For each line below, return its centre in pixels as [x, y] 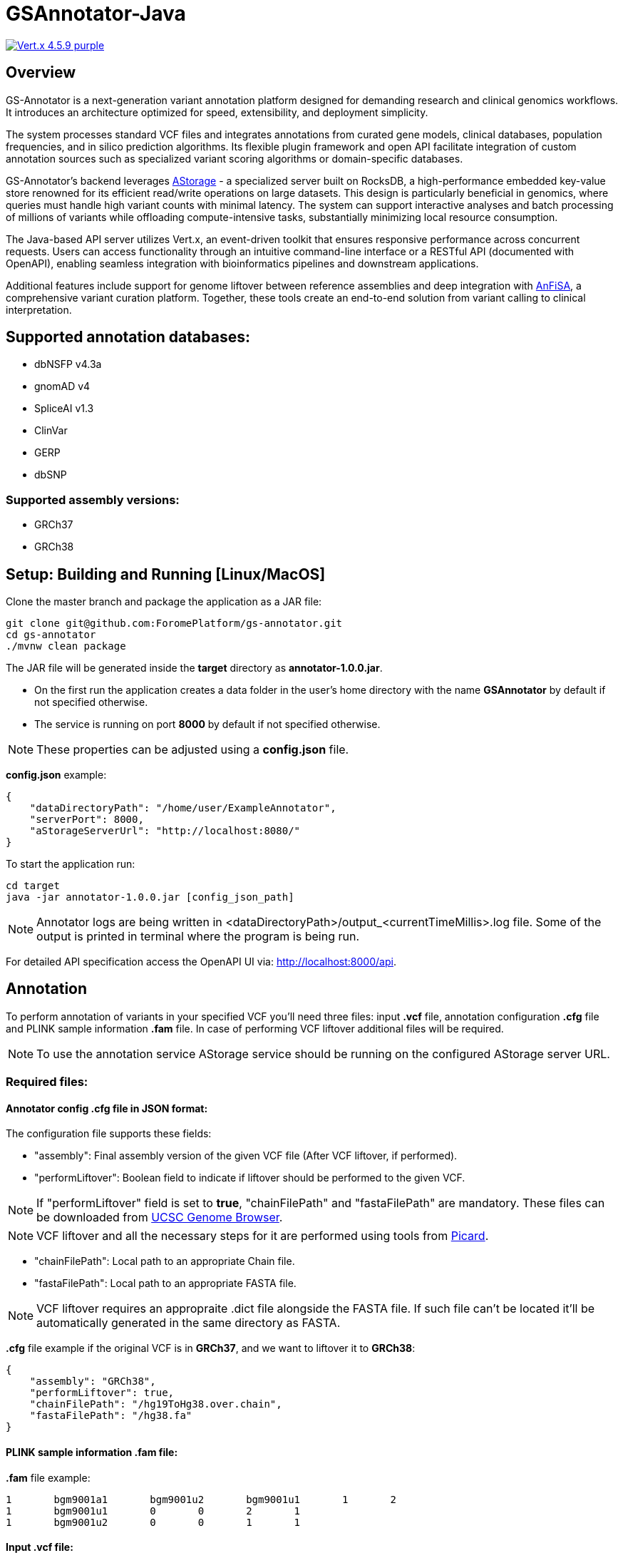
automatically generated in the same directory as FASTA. [189, 1323]
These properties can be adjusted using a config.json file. [193, 750]
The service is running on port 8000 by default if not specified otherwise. [207, 724]
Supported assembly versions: [93, 499]
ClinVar [51, 431]
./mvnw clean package [66, 646]
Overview [41, 73]
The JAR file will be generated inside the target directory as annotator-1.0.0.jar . [194, 668]
